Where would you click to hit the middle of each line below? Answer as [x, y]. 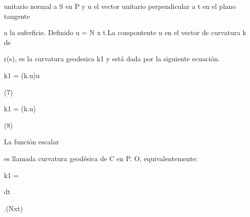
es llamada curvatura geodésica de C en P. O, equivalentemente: [101, 158]
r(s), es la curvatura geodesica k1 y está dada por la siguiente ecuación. [112, 59]
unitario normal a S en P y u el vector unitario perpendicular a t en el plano [120, 6]
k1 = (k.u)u [22, 75]
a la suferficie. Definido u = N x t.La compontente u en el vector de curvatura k [125, 32]
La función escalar [32, 142]
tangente [17, 16]
